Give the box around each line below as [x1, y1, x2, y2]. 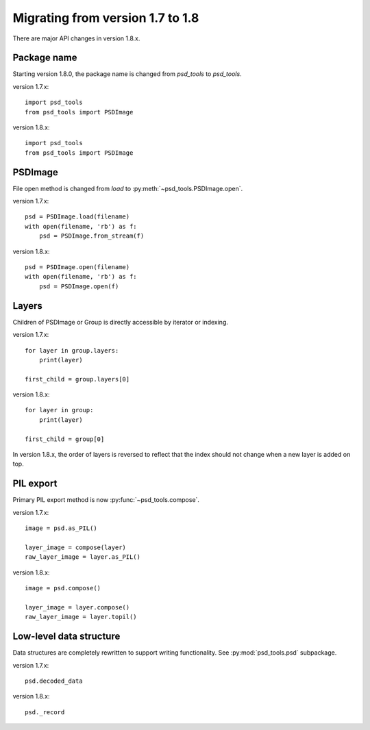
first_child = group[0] [25, 435, 105, 443]
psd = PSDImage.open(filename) [25, 264, 130, 271]
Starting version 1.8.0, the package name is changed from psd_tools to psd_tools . [12, 70, 243, 78]
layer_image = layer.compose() [25, 603, 130, 611]
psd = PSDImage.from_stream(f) [38, 232, 145, 240]
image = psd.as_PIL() [25, 525, 97, 532]
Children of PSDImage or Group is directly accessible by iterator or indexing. [12, 318, 229, 326]
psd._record [25, 708, 65, 716]
